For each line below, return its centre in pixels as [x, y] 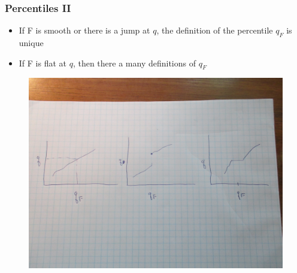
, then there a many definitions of [134, 63]
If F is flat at [43, 63]
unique [31, 43]
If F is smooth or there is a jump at [84, 30]
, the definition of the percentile [215, 30]
